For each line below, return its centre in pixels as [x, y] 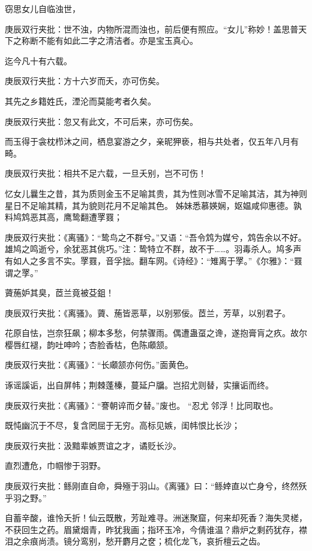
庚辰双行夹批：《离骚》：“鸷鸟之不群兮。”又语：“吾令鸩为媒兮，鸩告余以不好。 [156, 237]
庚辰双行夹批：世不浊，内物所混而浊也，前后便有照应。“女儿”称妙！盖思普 [152, 29]
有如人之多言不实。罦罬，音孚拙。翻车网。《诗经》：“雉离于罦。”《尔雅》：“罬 [154, 260]
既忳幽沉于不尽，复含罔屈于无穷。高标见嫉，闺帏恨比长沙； [122, 425]
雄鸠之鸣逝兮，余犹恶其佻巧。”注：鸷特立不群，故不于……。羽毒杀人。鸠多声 [153, 249]
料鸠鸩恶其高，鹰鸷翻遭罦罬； [64, 217]
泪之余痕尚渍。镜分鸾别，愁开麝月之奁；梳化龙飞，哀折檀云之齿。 [135, 541]
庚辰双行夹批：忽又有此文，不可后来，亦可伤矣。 [101, 121]
